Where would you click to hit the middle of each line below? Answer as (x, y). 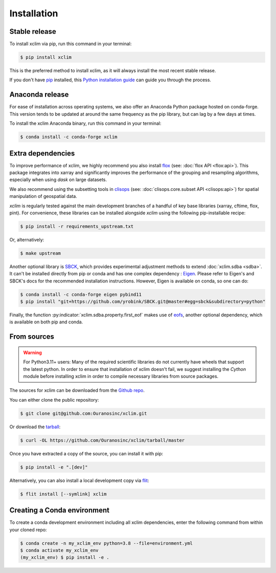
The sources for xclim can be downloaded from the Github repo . (77, 390)
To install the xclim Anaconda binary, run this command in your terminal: (85, 123)
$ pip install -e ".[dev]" (54, 467)
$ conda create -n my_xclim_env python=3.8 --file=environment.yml (107, 543)
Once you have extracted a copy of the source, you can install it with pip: (86, 453)
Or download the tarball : (35, 427)
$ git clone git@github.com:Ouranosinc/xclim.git (84, 413)
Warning (32, 352)
